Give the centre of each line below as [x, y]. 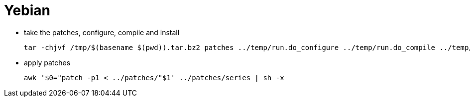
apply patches [47, 62]
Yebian [27, 10]
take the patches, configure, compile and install [102, 32]
